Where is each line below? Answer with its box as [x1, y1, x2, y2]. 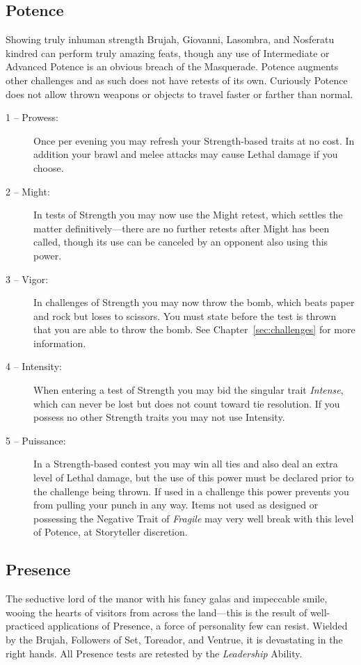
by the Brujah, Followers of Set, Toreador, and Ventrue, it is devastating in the [6, 632, 343, 646]
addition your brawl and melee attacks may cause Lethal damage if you [33, 147, 338, 161]
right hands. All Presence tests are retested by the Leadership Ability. [6, 646, 303, 660]
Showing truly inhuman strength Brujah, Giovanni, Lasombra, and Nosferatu [6, 32, 335, 47]
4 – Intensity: [6, 359, 62, 374]
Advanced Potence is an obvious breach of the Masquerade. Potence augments [6, 59, 339, 74]
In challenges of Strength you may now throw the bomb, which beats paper [33, 295, 355, 310]
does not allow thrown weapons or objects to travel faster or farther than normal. [6, 86, 353, 101]
